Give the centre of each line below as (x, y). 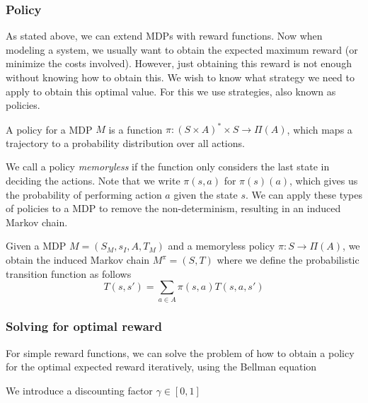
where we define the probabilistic (288, 260)
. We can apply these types (304, 194)
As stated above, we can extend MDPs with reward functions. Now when (164, 36)
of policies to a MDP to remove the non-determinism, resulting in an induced (173, 208)
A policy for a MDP (49, 129)
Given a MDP (36, 246)
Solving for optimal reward (84, 326)
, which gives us (324, 181)
